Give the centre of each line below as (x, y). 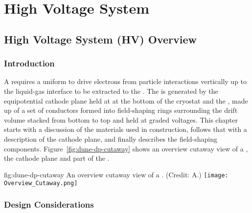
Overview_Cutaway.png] (41, 183)
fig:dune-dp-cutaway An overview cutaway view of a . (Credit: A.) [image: (116, 174)
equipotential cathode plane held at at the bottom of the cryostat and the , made (126, 100)
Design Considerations (49, 204)
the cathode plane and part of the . (57, 158)
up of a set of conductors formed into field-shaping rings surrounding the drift (121, 110)
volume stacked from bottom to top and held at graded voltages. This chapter (121, 119)
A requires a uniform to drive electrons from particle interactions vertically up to (126, 81)
